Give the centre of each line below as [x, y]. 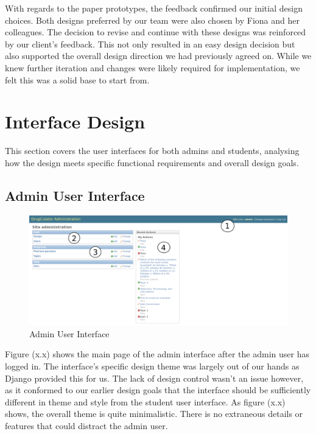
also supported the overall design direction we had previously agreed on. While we [158, 56]
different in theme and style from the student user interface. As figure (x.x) [145, 401]
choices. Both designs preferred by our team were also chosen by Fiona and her [152, 20]
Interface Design [75, 121]
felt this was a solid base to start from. [77, 79]
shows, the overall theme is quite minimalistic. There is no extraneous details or [154, 414]
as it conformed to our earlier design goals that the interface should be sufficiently [158, 390]
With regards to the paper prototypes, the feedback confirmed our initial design [154, 8]
